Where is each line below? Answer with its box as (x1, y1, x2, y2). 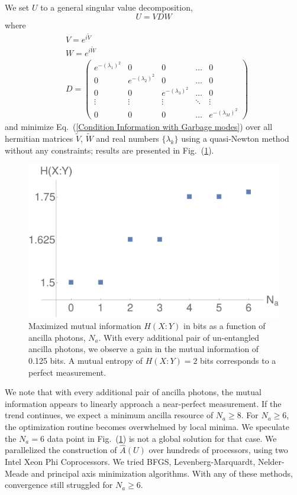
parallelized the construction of (5, 444, 117, 456)
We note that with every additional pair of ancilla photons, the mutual (5, 386, 262, 398)
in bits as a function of (183, 320, 266, 332)
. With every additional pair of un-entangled (98, 331, 260, 343)
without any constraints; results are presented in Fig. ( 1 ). (5, 144, 214, 156)
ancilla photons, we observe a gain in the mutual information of (28, 343, 259, 355)
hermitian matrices (5, 132, 73, 144)
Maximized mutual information (28, 320, 141, 332)
